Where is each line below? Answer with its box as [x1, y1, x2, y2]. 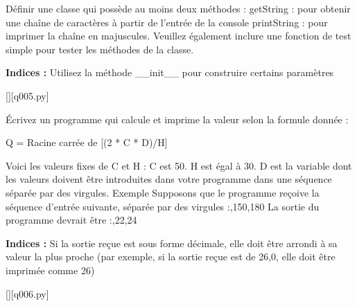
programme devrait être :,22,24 [6, 213, 137, 227]
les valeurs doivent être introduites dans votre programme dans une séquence [6, 172, 332, 186]
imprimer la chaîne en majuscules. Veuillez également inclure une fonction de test [6, 28, 351, 43]
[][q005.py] [6, 88, 49, 102]
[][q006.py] [6, 286, 49, 300]
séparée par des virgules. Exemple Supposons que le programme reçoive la [6, 185, 320, 199]
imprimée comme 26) [6, 262, 95, 277]
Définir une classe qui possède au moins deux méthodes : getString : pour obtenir [6, 1, 351, 15]
